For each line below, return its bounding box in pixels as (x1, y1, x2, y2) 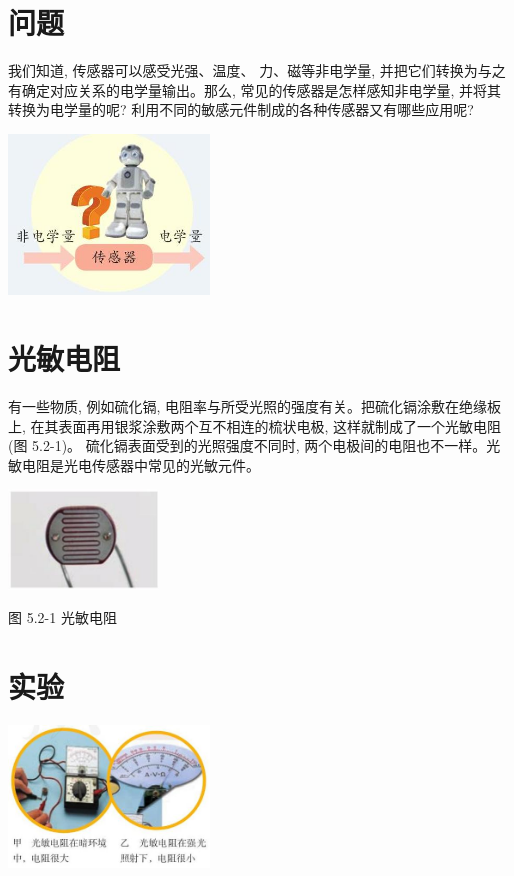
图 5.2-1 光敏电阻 (8, 607, 117, 628)
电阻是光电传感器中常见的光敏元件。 (21, 454, 260, 475)
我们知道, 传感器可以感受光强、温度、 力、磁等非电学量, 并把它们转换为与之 (8, 60, 506, 81)
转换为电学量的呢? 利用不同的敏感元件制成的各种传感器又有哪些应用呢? (8, 99, 474, 120)
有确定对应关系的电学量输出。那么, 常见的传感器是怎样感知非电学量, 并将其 (8, 79, 502, 100)
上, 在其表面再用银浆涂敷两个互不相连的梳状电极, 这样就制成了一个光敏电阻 (8, 415, 502, 436)
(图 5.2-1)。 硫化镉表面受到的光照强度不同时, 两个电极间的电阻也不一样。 (8, 435, 487, 456)
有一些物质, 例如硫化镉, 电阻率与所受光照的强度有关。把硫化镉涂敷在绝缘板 (8, 396, 502, 416)
